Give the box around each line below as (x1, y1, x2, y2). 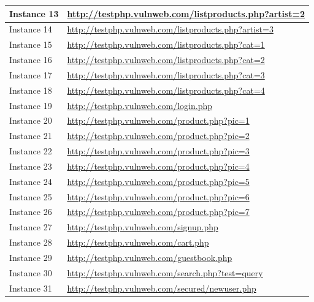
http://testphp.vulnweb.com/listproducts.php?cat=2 (67, 53, 265, 66)
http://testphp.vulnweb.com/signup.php (67, 221, 218, 233)
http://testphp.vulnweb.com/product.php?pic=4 (67, 159, 250, 172)
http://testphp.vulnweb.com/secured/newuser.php (67, 281, 256, 294)
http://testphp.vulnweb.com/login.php (67, 99, 213, 111)
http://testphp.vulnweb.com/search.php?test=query (67, 266, 263, 279)
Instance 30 (9, 266, 52, 279)
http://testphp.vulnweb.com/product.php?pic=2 (67, 129, 250, 142)
